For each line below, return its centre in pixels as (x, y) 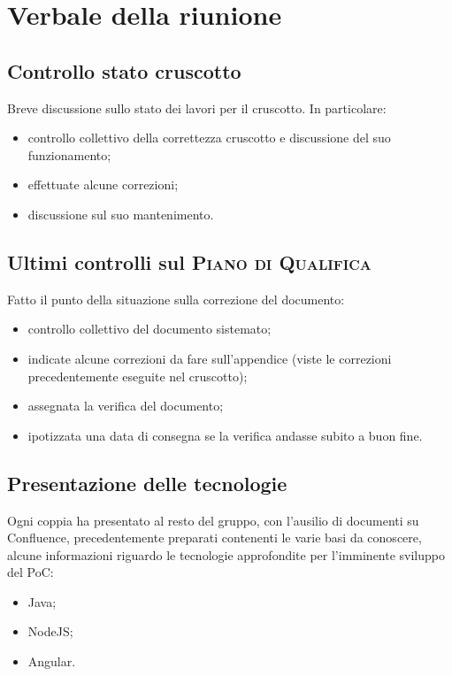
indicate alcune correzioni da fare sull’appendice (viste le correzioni (210, 358)
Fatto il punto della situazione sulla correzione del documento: (176, 299)
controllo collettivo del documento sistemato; (149, 329)
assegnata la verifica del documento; (126, 406)
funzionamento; (69, 154)
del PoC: (31, 572)
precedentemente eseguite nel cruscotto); (138, 376)
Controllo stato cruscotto (124, 70)
